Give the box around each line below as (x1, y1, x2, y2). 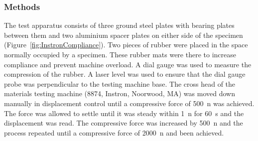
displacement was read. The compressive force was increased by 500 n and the (4, 118, 243, 128)
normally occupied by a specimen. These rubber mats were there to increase (4, 49, 236, 59)
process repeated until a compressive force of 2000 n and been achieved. (4, 127, 224, 138)
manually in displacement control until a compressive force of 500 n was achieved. (4, 98, 255, 108)
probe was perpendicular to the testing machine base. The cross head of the (4, 78, 236, 89)
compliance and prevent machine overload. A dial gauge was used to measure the (4, 59, 252, 69)
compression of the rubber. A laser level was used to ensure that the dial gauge (4, 69, 246, 79)
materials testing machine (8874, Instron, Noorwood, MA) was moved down (4, 88, 235, 99)
